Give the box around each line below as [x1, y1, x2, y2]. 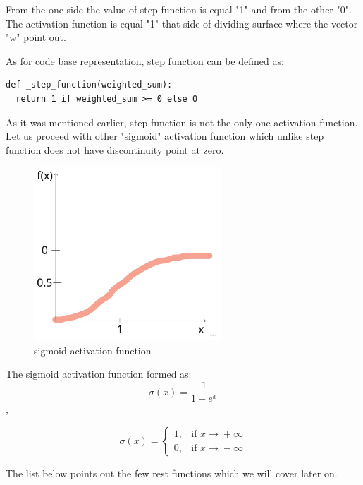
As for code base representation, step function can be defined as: [6, 53, 284, 68]
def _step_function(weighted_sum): [6, 80, 173, 90]
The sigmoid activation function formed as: [6, 366, 192, 381]
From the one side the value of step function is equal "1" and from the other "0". [6, 2, 352, 16]
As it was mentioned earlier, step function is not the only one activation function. [6, 114, 358, 129]
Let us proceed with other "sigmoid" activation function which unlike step [6, 128, 324, 143]
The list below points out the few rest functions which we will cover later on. [6, 465, 338, 480]
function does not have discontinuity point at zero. [6, 142, 224, 157]
